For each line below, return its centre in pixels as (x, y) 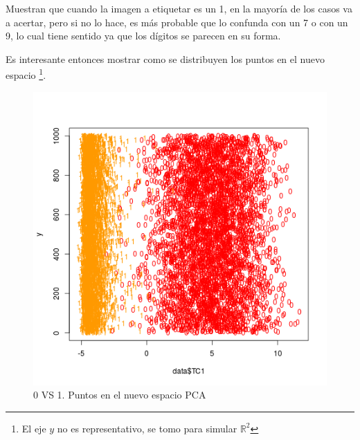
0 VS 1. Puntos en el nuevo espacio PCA (120, 395)
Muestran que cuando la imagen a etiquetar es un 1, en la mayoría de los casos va (179, 8)
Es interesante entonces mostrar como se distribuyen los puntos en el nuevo (165, 58)
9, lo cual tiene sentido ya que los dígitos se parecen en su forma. (143, 36)
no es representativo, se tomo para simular (147, 428)
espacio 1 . (26, 74)
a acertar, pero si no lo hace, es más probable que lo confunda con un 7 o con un (177, 22)
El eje (34, 428)
